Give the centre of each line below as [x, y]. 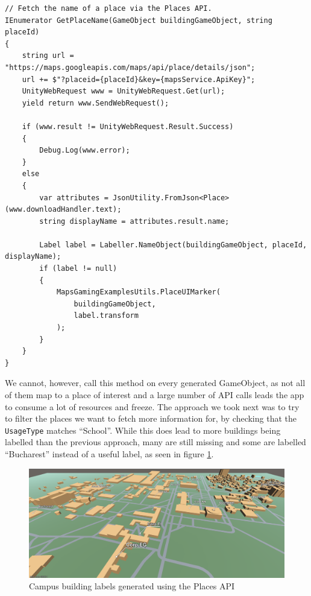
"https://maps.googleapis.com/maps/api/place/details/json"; [130, 67]
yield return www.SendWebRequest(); [96, 103]
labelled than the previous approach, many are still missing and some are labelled [155, 442]
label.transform [106, 316]
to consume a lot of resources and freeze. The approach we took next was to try [152, 406]
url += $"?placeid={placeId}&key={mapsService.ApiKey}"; [139, 79]
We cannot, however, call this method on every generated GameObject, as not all [155, 383]
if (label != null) [78, 269]
